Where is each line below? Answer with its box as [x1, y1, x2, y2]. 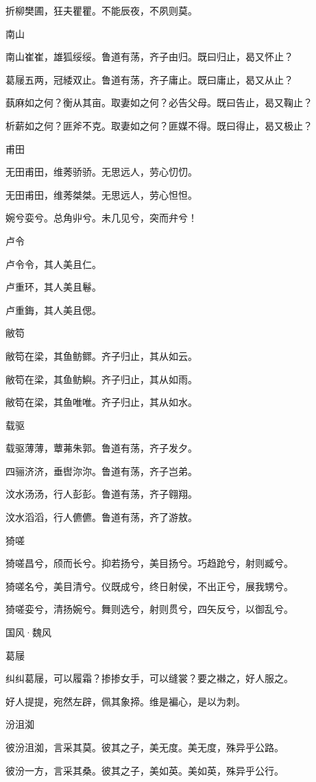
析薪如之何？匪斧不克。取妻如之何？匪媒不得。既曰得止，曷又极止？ [5, 118, 313, 132]
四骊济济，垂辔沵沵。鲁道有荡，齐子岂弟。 [5, 463, 197, 478]
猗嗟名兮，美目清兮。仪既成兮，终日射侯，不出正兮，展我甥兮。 [5, 578, 293, 593]
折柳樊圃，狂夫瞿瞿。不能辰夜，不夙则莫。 [5, 3, 197, 17]
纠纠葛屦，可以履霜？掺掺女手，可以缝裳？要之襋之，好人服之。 [5, 671, 293, 685]
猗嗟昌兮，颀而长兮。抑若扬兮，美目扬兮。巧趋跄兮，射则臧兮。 [5, 556, 293, 570]
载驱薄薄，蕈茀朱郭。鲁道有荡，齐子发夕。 [5, 441, 197, 455]
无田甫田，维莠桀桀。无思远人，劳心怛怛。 [5, 187, 197, 201]
